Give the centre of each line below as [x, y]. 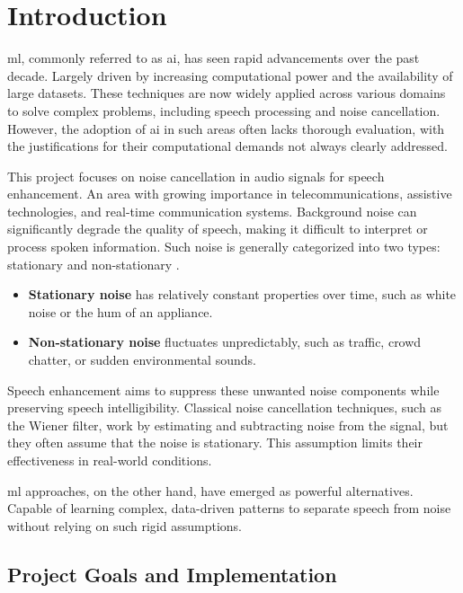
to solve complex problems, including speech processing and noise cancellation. [224, 110]
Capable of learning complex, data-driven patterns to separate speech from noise [229, 508]
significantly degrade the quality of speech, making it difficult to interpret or [218, 229]
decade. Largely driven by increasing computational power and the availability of [230, 75]
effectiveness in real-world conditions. [110, 460]
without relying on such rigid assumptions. [125, 525]
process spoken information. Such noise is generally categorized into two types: [224, 247]
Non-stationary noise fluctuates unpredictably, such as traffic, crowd [225, 342]
